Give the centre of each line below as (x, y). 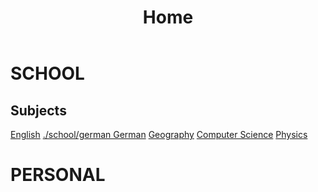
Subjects (38, 110)
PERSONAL (58, 175)
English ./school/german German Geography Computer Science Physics (159, 134)
